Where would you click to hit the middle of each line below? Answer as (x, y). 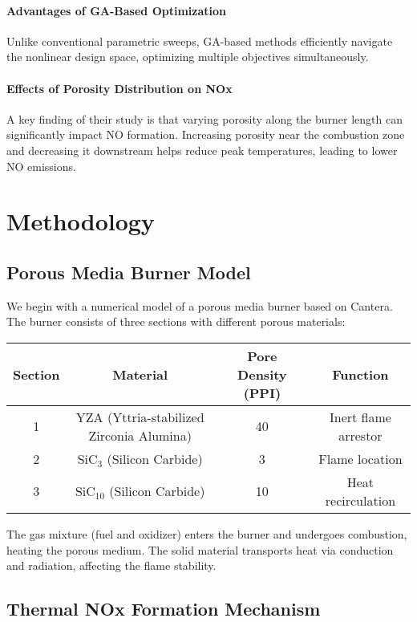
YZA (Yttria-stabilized (140, 417)
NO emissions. (41, 166)
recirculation (360, 500)
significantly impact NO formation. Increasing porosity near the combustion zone (206, 134)
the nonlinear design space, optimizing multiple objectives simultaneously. (188, 57)
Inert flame (360, 417)
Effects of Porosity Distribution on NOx (119, 88)
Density (262, 374)
